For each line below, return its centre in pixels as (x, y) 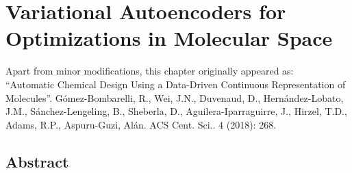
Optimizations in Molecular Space (169, 38)
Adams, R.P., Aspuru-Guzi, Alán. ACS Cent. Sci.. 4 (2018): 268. (141, 124)
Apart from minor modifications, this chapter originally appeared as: (150, 71)
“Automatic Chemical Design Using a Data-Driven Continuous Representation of (176, 84)
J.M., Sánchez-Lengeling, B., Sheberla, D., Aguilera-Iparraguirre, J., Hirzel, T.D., (176, 111)
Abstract (37, 161)
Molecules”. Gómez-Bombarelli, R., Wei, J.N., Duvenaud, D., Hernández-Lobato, (175, 97)
